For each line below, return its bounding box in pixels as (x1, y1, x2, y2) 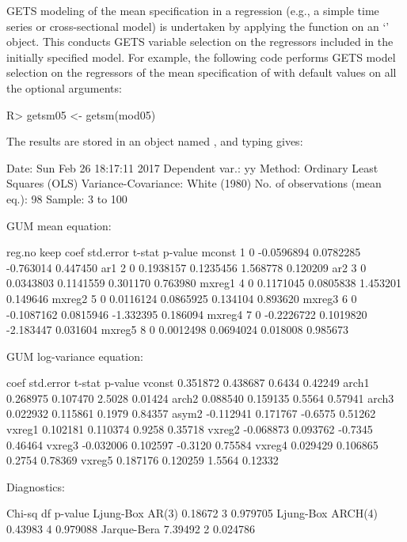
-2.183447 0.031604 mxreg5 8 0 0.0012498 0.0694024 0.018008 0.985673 (6, 321, 349, 338)
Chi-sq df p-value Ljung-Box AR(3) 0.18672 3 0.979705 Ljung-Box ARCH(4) (6, 505, 378, 521)
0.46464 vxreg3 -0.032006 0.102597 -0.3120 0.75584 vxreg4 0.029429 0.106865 (6, 436, 378, 453)
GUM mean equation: (6, 217, 112, 233)
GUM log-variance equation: (6, 347, 143, 364)
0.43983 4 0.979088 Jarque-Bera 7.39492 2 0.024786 (6, 521, 255, 537)
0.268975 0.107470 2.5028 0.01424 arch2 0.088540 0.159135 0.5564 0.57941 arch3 (6, 389, 394, 406)
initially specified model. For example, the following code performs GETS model (6, 48, 396, 65)
